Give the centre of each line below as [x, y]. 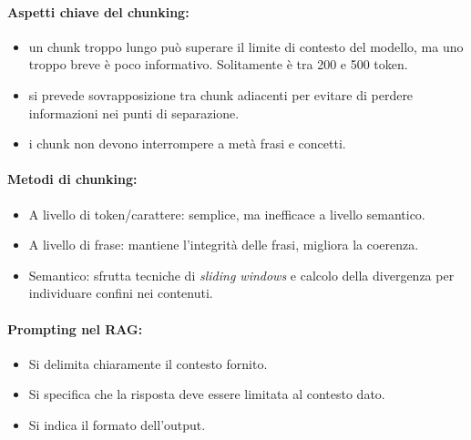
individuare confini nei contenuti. [121, 293]
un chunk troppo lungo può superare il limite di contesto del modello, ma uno [246, 46]
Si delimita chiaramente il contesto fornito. [148, 363]
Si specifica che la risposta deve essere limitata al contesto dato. [207, 394]
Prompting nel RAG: [75, 328]
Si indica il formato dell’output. [117, 424]
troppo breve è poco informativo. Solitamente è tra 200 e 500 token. [218, 64]
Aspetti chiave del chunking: [98, 11]
